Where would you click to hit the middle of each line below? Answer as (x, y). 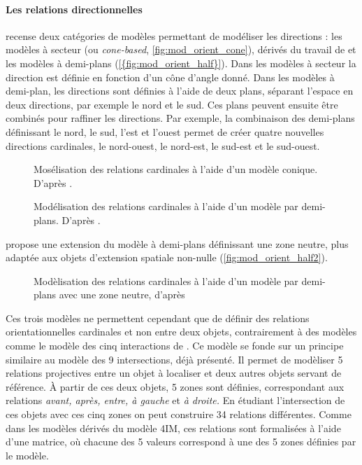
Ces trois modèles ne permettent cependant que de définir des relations (158, 318)
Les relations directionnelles (74, 9)
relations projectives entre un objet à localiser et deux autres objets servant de (174, 373)
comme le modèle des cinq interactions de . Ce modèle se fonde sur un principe (175, 346)
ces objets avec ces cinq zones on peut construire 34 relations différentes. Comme (179, 414)
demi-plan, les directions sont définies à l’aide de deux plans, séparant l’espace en (180, 91)
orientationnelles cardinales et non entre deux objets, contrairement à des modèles (181, 332)
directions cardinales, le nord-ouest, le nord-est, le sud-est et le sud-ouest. (163, 145)
